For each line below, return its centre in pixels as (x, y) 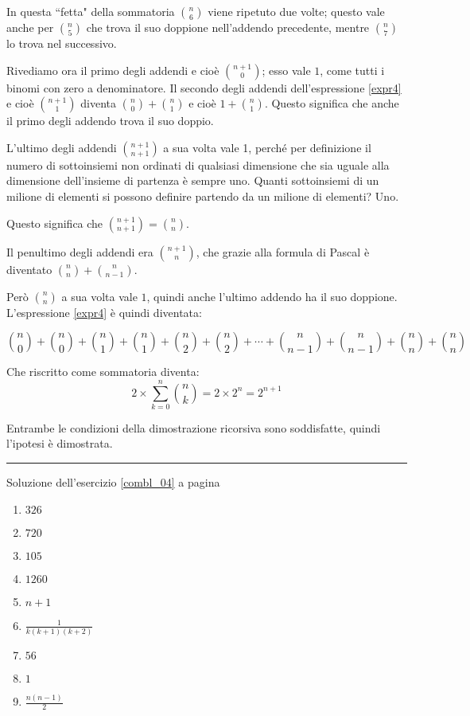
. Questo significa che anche (332, 103)
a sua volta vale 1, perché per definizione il (267, 147)
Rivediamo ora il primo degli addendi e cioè (113, 70)
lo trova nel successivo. (62, 43)
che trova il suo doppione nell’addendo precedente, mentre (228, 27)
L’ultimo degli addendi (62, 147)
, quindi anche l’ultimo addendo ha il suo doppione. (272, 296)
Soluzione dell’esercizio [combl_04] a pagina (113, 482)
